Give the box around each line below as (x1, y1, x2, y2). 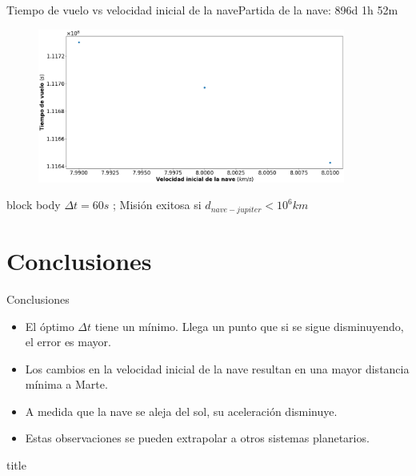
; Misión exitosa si (113, 196, 202, 213)
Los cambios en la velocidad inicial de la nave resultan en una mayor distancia (25, 360, 410, 377)
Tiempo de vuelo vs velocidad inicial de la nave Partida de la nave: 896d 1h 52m (6, 2, 398, 18)
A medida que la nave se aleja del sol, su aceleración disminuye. (25, 402, 338, 419)
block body (6, 196, 61, 213)
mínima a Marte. (25, 376, 108, 393)
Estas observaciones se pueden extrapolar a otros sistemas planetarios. (25, 430, 370, 446)
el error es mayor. (25, 333, 111, 350)
